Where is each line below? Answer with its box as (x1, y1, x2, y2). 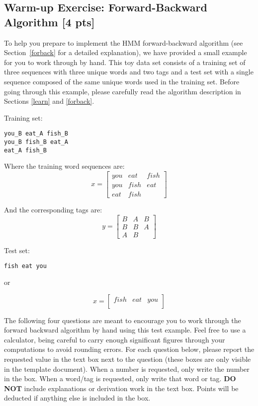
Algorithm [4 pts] (4, 14, 95, 29)
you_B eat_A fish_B (4, 130, 68, 137)
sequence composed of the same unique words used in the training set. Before (4, 76, 240, 86)
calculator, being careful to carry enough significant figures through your (4, 334, 225, 344)
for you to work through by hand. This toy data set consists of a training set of (4, 57, 246, 67)
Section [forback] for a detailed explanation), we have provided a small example (4, 47, 247, 58)
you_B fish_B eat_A (4, 138, 68, 145)
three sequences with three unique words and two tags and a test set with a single (4, 67, 254, 77)
